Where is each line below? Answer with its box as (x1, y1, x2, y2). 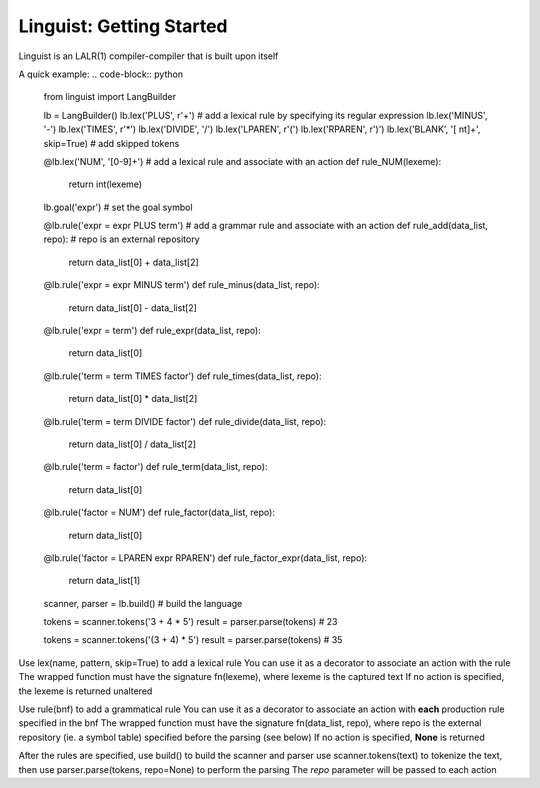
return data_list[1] (68, 575, 141, 587)
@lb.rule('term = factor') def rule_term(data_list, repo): (43, 461, 268, 473)
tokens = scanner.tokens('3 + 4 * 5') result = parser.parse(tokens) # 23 (43, 616, 338, 628)
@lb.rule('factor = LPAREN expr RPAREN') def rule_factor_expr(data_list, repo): (43, 551, 368, 564)
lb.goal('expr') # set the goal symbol (43, 201, 194, 213)
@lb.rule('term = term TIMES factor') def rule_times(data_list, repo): (43, 370, 322, 382)
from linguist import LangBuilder (43, 91, 177, 103)
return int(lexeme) (68, 178, 143, 190)
